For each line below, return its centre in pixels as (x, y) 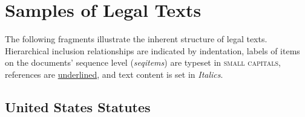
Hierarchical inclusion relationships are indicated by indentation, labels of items (152, 50)
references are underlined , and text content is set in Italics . (114, 74)
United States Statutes (78, 106)
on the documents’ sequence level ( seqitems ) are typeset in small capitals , (143, 62)
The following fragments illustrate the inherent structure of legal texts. (136, 39)
